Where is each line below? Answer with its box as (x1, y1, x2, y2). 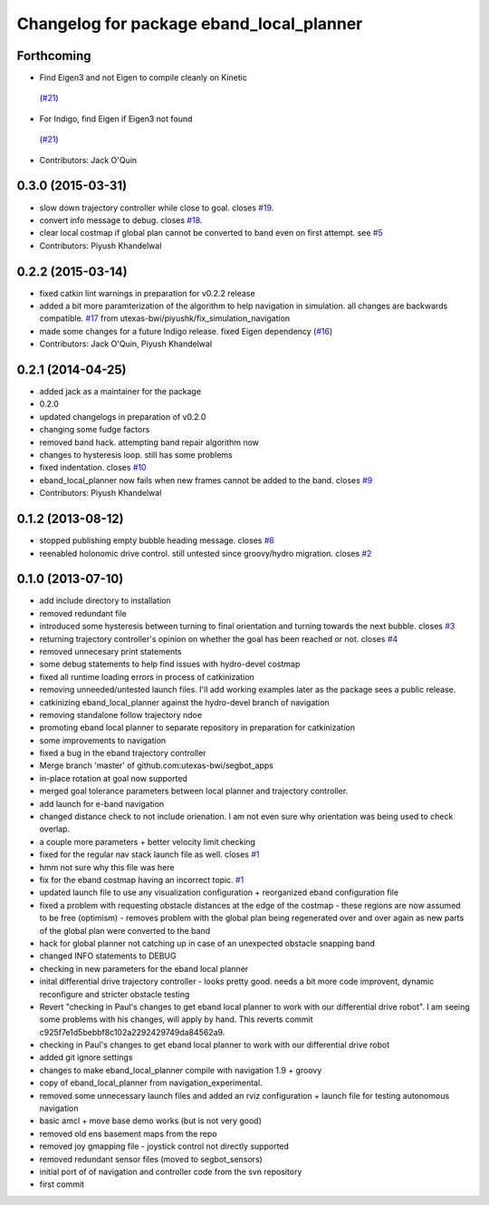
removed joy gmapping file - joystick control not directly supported (39, 1141, 290, 1152)
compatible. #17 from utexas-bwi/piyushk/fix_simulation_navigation (39, 313, 291, 324)
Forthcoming (16, 48, 91, 63)
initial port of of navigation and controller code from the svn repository (39, 1166, 302, 1177)
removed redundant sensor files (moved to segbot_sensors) (39, 1153, 263, 1164)
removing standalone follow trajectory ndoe (39, 709, 203, 720)
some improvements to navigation (39, 734, 167, 745)
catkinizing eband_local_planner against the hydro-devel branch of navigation (39, 696, 330, 707)
